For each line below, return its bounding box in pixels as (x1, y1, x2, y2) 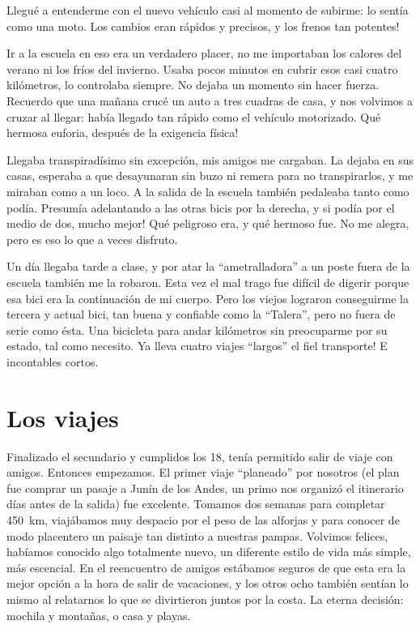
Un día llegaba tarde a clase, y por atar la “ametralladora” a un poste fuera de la (6, 258, 410, 275)
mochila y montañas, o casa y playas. (6, 606, 191, 623)
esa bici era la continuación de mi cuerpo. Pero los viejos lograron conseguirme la (6, 289, 409, 306)
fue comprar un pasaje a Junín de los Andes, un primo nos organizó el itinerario (6, 479, 404, 496)
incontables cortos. (6, 353, 99, 370)
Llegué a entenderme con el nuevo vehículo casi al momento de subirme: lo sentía (6, 2, 409, 18)
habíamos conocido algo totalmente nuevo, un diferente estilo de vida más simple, (6, 543, 411, 560)
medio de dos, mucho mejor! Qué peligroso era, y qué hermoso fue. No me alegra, (6, 215, 409, 232)
